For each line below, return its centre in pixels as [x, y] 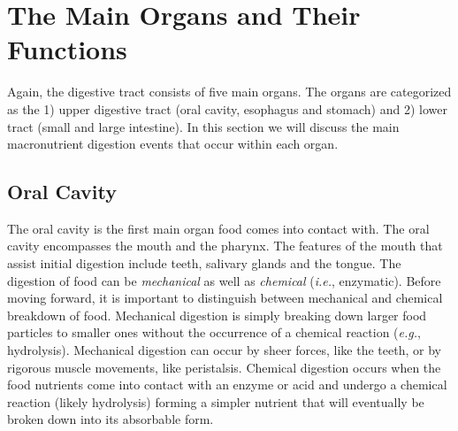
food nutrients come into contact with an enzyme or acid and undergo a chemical [227, 385]
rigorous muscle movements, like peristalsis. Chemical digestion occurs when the [224, 367]
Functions [67, 49]
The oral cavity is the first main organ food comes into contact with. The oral [218, 228]
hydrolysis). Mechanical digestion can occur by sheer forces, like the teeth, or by [224, 350]
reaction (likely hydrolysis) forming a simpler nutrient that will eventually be [216, 401]
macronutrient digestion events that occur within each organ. [173, 144]
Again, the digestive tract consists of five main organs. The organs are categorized [229, 92]
